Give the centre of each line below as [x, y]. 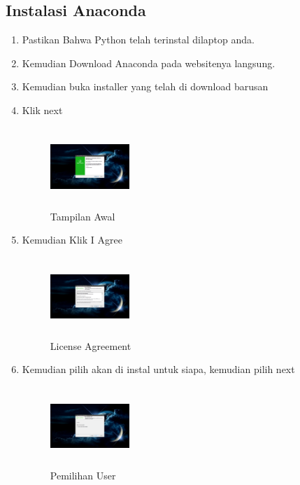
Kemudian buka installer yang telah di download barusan [145, 86]
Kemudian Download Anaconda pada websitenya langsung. [149, 63]
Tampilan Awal [83, 216]
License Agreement [91, 345]
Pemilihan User [83, 475]
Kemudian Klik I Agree [72, 240]
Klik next [42, 110]
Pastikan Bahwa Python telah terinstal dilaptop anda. [138, 40]
